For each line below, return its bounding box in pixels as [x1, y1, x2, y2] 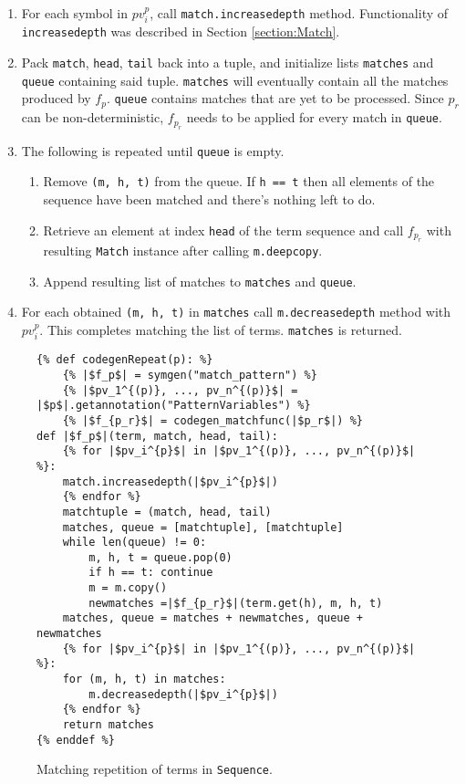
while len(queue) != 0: [62, 536, 207, 549]
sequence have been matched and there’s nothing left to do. [43, 189, 376, 208]
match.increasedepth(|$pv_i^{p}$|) [62, 475, 278, 488]
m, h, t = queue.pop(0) [88, 550, 233, 564]
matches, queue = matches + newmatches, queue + [62, 612, 363, 625]
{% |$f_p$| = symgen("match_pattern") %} [62, 368, 317, 382]
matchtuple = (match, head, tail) [62, 505, 272, 518]
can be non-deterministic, [21, 108, 164, 127]
